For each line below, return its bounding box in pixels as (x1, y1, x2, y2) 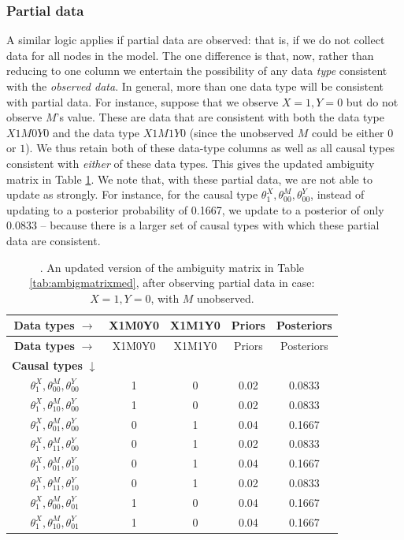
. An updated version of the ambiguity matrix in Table (39, 259, 305, 275)
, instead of (310, 186, 365, 203)
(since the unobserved (189, 124, 295, 140)
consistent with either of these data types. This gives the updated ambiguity (6, 155, 375, 171)
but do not (346, 93, 398, 110)
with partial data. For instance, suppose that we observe (6, 93, 279, 110)
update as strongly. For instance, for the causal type (6, 186, 258, 203)
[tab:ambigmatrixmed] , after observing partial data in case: (29, 274, 315, 291)
